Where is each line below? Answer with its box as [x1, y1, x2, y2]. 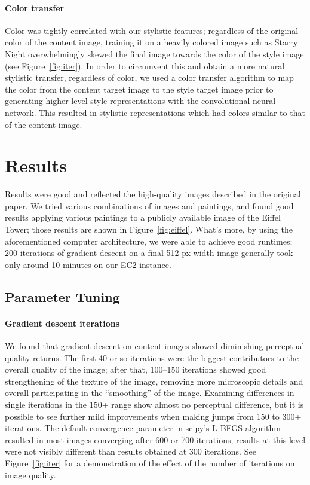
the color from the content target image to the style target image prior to [5, 83, 274, 95]
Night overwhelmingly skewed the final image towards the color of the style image [5, 47, 304, 60]
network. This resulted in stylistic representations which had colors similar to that [5, 106, 305, 118]
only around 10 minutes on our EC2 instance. [5, 258, 171, 270]
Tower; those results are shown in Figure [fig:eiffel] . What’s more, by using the [5, 223, 293, 236]
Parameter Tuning [5, 287, 120, 306]
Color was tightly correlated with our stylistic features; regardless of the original [5, 24, 299, 36]
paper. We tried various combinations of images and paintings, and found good [5, 199, 294, 212]
